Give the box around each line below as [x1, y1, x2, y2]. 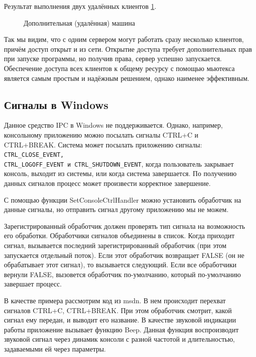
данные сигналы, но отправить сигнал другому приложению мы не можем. [4, 204, 229, 214]
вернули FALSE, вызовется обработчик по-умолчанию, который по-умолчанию [4, 269, 241, 279]
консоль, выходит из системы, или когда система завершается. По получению [4, 168, 237, 178]
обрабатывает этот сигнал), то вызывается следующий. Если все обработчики [4, 259, 237, 270]
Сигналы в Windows [4, 97, 109, 112]
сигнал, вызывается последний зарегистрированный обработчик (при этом [4, 240, 226, 250]
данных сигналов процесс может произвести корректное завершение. [4, 178, 211, 188]
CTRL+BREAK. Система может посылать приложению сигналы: [4, 139, 202, 149]
